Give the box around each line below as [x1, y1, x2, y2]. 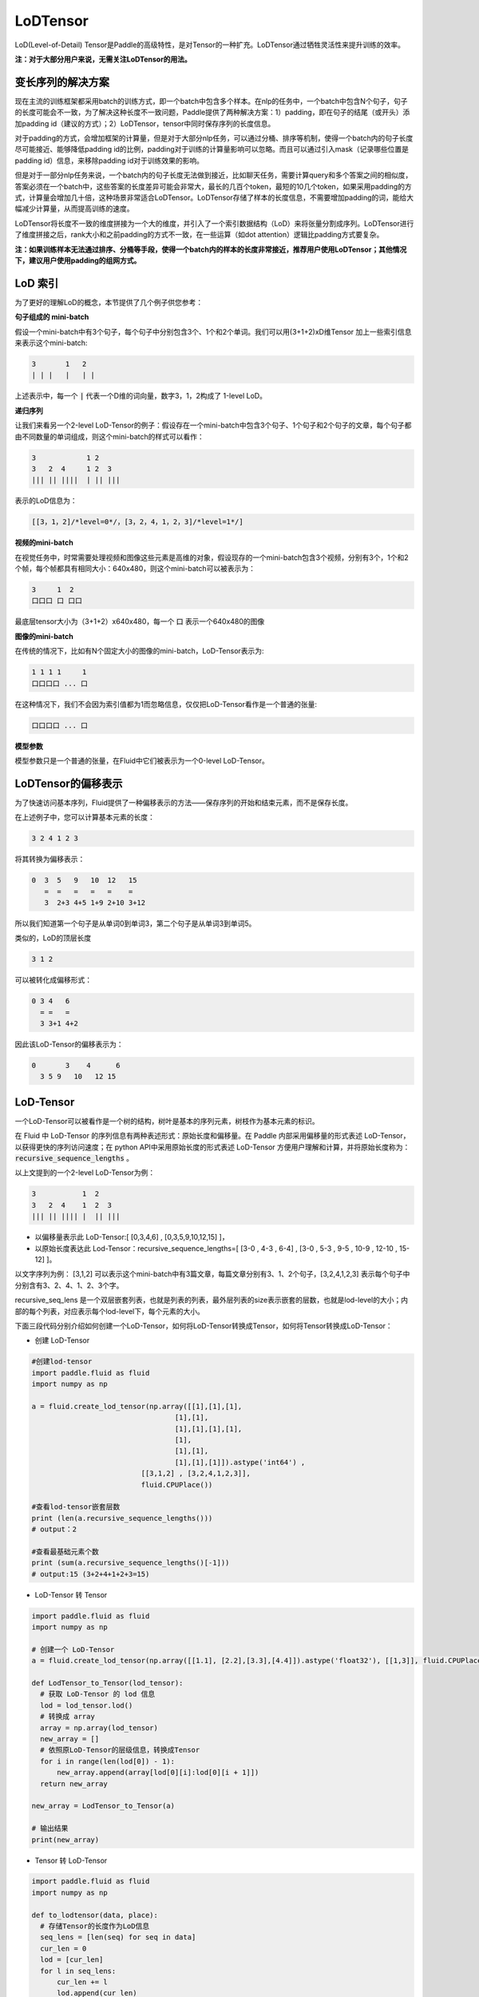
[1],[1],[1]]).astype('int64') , [174, 1458, 306, 1467]
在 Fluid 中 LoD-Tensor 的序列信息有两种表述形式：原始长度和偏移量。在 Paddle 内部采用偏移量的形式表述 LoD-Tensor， [14, 1131, 410, 1141]
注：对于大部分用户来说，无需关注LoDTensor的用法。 [14, 54, 192, 64]
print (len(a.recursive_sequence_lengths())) [31, 1514, 213, 1523]
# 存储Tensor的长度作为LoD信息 [40, 1922, 150, 1931]
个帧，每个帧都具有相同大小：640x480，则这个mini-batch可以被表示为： [14, 564, 255, 574]
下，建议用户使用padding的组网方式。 [14, 256, 141, 265]
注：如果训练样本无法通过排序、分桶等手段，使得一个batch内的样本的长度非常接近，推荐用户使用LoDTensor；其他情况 [14, 244, 407, 254]
